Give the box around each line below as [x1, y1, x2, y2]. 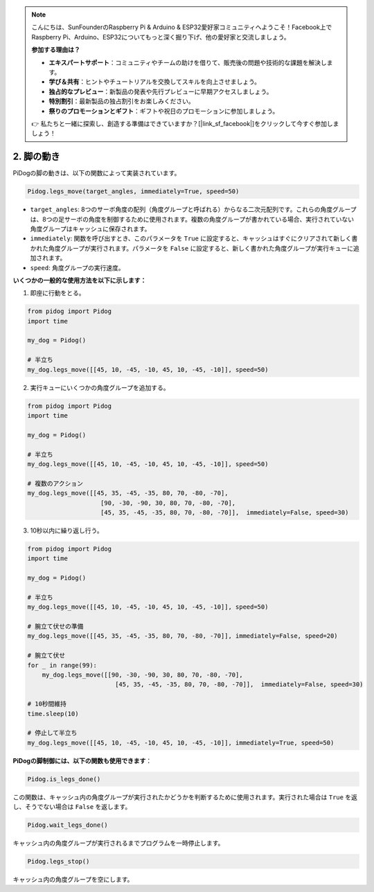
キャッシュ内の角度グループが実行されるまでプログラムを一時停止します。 [12, 839, 224, 847]
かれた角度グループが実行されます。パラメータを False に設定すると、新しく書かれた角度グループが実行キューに [30, 244, 353, 252]
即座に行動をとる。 [30, 289, 85, 297]
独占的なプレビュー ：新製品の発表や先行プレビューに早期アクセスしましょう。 [48, 87, 273, 96]
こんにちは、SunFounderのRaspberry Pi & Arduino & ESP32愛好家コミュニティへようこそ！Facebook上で [31, 23, 332, 31]
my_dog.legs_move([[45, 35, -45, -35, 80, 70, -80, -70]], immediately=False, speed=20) [27, 632, 339, 640]
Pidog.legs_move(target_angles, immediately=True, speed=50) [27, 188, 240, 195]
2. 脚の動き [12, 151, 60, 163]
